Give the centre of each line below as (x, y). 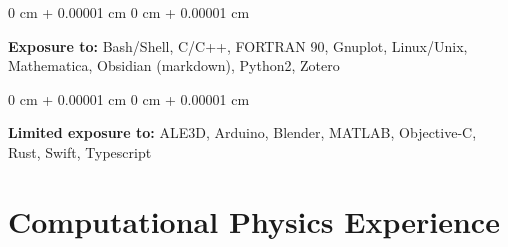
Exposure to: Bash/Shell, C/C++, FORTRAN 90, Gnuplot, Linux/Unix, (238, 45)
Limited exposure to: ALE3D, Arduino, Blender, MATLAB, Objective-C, (242, 132)
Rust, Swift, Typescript (80, 151)
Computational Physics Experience (254, 220)
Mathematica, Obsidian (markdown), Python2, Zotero (174, 65)
